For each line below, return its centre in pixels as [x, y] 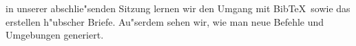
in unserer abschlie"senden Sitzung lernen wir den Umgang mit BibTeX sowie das [178, 8]
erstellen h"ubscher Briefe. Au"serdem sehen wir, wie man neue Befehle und [165, 21]
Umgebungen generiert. [55, 35]
